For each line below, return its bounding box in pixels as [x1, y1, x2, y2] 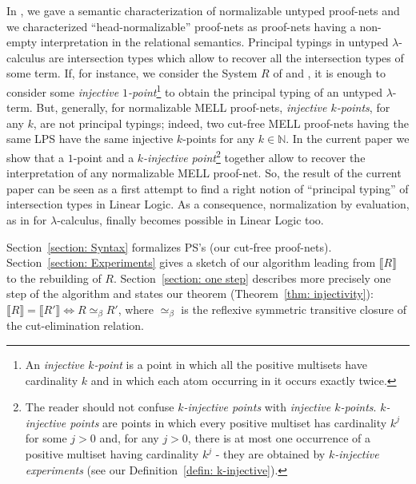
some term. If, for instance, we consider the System [6, 65, 258, 81]
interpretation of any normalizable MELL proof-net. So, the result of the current [6, 165, 402, 181]
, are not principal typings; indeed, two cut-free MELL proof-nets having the [33, 114, 409, 131]
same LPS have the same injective [6, 130, 174, 147]
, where [118, 301, 154, 317]
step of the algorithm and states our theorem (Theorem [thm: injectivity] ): [6, 285, 374, 302]
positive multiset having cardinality [25, 446, 199, 462]
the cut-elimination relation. [6, 317, 144, 334]
